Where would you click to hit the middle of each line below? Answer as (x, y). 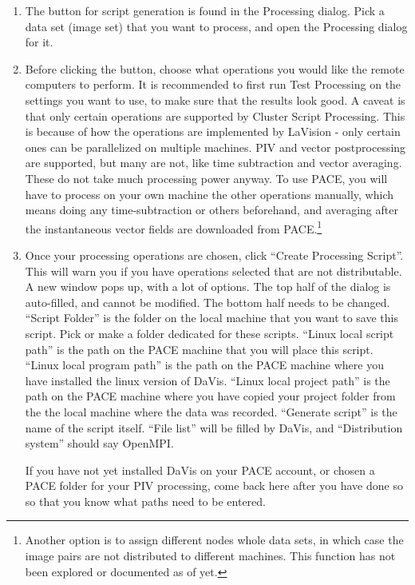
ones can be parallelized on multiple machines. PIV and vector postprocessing (215, 147)
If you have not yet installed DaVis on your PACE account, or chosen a (200, 470)
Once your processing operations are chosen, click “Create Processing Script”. (214, 255)
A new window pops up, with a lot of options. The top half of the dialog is (208, 287)
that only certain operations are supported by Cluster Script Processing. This (215, 115)
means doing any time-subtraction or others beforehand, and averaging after (211, 210)
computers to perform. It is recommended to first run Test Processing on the (213, 84)
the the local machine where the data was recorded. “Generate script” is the (211, 411)
